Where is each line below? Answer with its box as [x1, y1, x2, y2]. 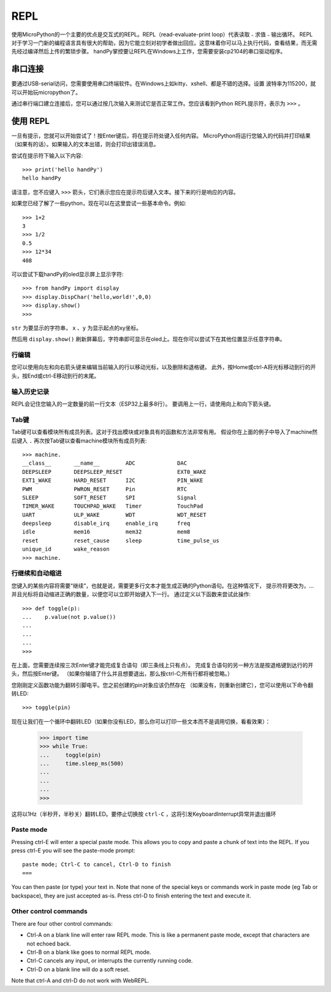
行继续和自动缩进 [11, 569, 62, 578]
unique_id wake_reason [22, 546, 110, 552]
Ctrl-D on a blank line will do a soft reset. [26, 966, 130, 973]
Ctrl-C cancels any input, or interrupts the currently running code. [26, 957, 193, 964]
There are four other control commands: [11, 920, 113, 927]
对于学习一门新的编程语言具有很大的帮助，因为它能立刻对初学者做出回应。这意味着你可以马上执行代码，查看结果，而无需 [11, 39, 318, 46]
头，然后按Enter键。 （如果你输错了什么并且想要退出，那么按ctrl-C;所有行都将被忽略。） [11, 670, 233, 678]
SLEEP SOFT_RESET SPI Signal [22, 494, 197, 501]
